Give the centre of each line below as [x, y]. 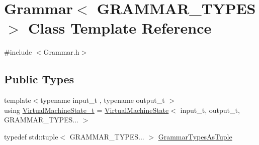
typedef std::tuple [31, 136]
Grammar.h [61, 52]
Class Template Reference [120, 28]
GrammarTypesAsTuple [195, 136]
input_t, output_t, [210, 110]
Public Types [39, 79]
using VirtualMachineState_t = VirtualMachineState [87, 110]
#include [18, 52]
